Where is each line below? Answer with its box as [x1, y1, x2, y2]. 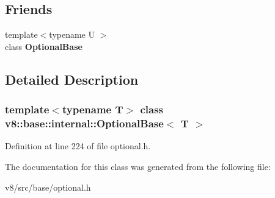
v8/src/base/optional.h [5, 180, 91, 193]
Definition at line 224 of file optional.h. [5, 140, 151, 152]
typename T [62, 102, 123, 117]
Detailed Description [5, 69, 139, 88]
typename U [49, 28, 95, 41]
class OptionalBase [5, 40, 82, 52]
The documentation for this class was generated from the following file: [5, 160, 271, 172]
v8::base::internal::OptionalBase [5, 116, 164, 131]
